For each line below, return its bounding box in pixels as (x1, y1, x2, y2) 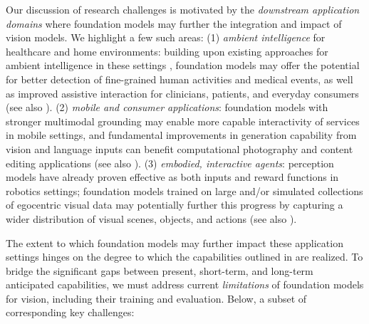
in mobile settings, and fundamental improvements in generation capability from (6, 127, 357, 142)
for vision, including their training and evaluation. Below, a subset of (6, 291, 307, 305)
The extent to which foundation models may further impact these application (6, 235, 343, 250)
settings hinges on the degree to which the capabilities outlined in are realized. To (6, 249, 363, 264)
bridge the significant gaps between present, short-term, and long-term (6, 263, 313, 278)
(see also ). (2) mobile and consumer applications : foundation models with (6, 100, 328, 115)
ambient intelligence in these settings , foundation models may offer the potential (6, 58, 360, 73)
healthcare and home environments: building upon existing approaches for (6, 43, 328, 58)
